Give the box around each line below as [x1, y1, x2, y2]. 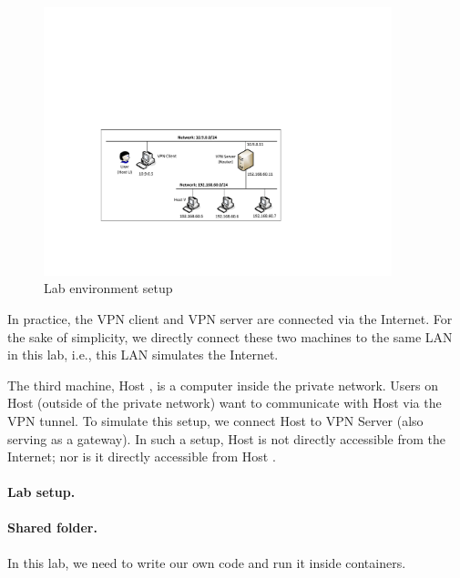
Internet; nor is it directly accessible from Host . [7, 447, 276, 466]
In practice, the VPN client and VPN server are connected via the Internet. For [7, 309, 453, 328]
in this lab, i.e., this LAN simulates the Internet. [7, 345, 279, 364]
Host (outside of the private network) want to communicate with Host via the [7, 393, 442, 412]
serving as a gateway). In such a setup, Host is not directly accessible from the [7, 429, 445, 448]
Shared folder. [7, 518, 97, 537]
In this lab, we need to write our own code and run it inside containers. [7, 553, 406, 572]
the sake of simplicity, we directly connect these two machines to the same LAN [7, 327, 453, 346]
